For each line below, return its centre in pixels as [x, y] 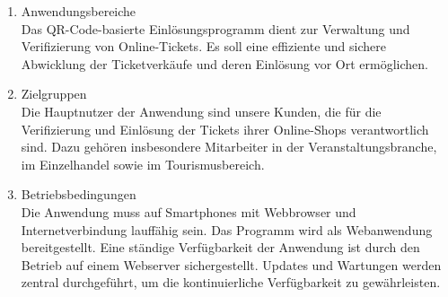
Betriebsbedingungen [79, 194]
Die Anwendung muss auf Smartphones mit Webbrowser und [189, 211]
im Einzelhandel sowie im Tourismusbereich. [143, 164]
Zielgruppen [54, 94]
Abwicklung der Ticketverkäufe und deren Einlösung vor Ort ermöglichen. [225, 63]
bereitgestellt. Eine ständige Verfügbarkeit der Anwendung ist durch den [220, 247]
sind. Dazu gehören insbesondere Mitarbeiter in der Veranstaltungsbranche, [229, 147]
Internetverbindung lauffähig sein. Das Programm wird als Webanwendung [227, 229]
